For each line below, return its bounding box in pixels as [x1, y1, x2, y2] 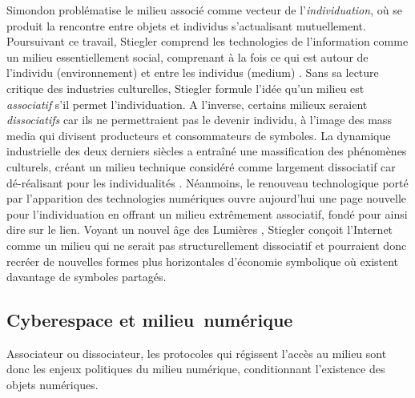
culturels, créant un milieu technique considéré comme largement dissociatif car [6, 158, 396, 175]
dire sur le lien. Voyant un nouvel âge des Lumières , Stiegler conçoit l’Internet [6, 221, 393, 238]
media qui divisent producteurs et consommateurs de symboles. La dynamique [6, 127, 391, 143]
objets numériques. [6, 376, 99, 393]
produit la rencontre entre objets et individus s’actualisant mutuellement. [6, 17, 366, 34]
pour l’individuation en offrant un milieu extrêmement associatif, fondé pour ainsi [6, 205, 408, 222]
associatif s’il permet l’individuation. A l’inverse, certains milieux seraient [6, 95, 368, 112]
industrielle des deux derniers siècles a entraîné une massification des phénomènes [6, 143, 407, 159]
